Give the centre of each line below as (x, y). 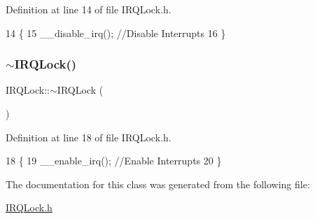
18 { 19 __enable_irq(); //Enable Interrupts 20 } (114, 161)
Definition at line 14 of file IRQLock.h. (89, 9)
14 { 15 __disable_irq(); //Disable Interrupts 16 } (116, 33)
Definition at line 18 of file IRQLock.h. (89, 137)
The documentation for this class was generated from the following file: (158, 184)
